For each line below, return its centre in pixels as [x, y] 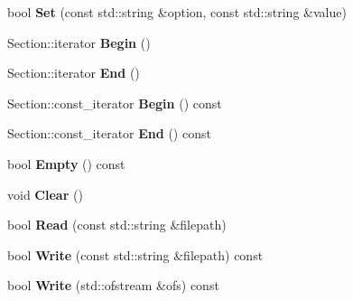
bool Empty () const [66, 163]
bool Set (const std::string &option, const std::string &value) [177, 12]
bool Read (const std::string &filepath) [117, 225]
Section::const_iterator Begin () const [115, 103]
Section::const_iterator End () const [109, 133]
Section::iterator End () [74, 73]
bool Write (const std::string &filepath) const [135, 254]
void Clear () [45, 194]
